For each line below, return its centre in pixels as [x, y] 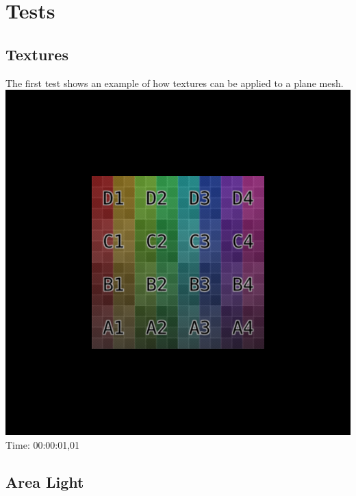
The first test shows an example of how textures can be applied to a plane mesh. [175, 83]
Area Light [45, 481]
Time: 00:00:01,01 [43, 444]
